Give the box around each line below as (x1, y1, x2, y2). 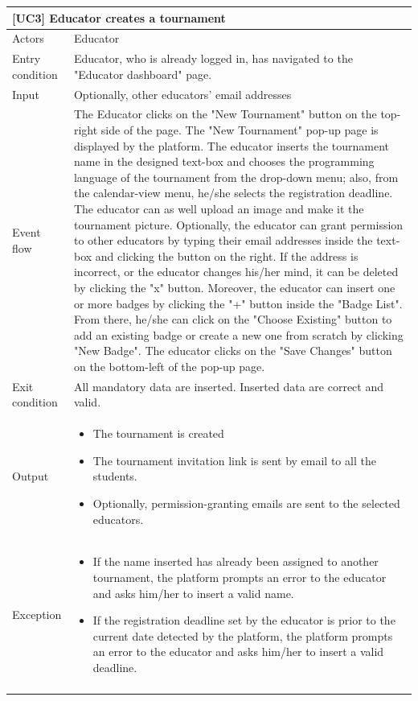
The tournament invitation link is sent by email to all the (92, 452, 376, 468)
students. (92, 468, 137, 485)
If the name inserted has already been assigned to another (92, 553, 379, 570)
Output (12, 468, 49, 485)
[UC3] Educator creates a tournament (12, 9, 226, 26)
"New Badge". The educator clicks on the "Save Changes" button (73, 342, 392, 359)
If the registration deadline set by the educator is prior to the (92, 612, 395, 629)
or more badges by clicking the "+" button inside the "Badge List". (73, 295, 403, 311)
